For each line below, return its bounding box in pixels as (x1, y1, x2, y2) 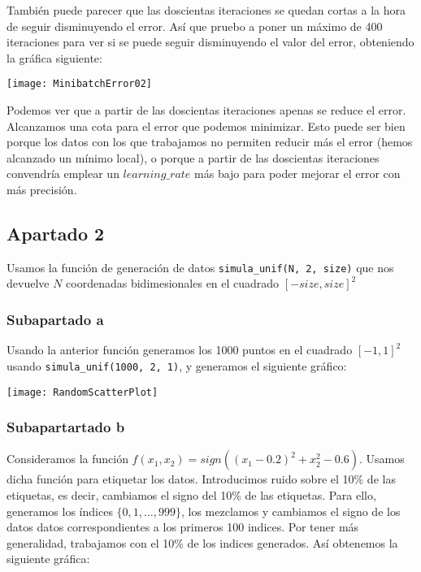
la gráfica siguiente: (7, 49, 102, 66)
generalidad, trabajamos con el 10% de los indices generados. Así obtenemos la (7, 534, 398, 551)
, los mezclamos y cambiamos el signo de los (181, 502, 401, 519)
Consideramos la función (7, 450, 128, 467)
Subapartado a (7, 309, 104, 329)
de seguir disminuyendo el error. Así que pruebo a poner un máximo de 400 (7, 17, 383, 34)
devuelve (7, 275, 50, 292)
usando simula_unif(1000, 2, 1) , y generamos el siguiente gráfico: (7, 357, 347, 374)
